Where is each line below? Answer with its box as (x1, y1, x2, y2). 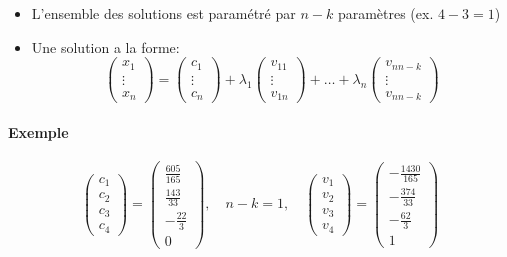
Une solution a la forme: (31, 36, 180, 57)
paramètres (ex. (337, 3, 434, 23)
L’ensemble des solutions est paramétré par (31, 3, 296, 23)
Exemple (8, 121, 69, 142)
